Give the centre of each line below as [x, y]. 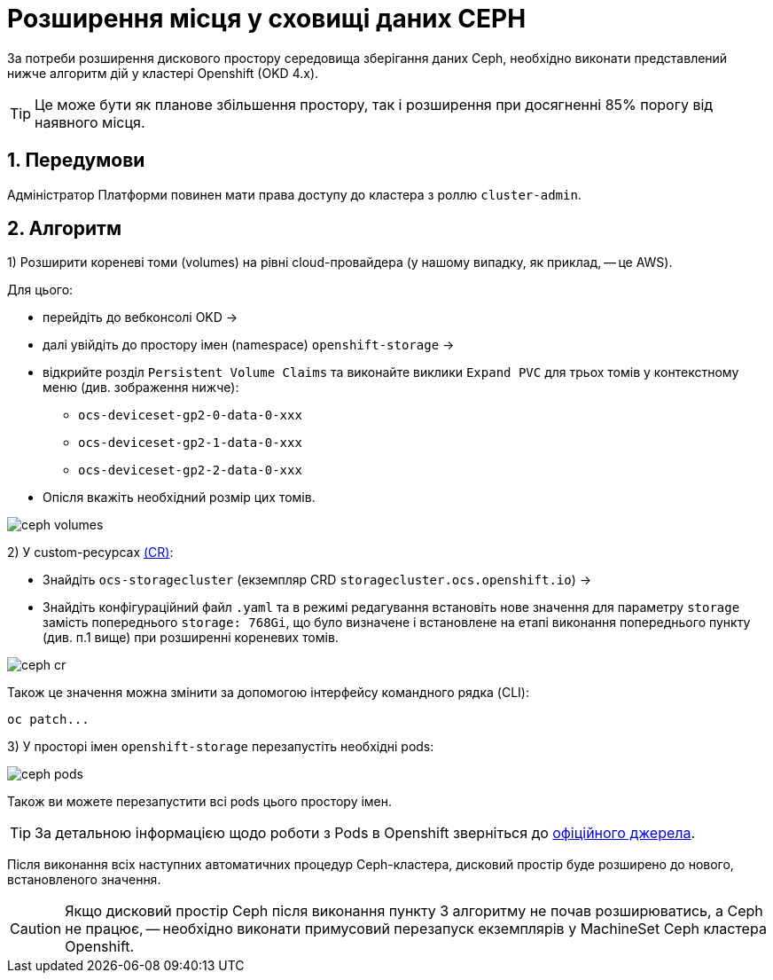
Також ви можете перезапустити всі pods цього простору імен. [200, 802]
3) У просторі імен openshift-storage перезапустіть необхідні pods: [221, 747]
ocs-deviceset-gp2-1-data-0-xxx [190, 443]
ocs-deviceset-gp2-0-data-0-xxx [190, 416]
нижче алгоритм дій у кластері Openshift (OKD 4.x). [163, 73]
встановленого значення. [84, 880]
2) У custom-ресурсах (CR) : [90, 553]
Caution [36, 929]
